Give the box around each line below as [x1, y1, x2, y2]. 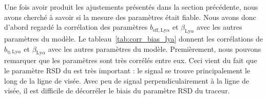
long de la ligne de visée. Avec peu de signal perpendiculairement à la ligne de [4, 75, 249, 86]
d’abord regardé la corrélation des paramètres [4, 22, 148, 32]
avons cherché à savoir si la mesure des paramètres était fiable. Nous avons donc [4, 11, 256, 22]
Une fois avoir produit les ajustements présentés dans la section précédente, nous [4, 2, 258, 12]
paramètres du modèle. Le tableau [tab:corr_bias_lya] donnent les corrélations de [4, 33, 263, 44]
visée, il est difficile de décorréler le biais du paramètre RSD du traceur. [4, 85, 230, 96]
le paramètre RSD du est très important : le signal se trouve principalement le [4, 65, 251, 75]
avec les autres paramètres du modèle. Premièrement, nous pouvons [48, 43, 261, 54]
